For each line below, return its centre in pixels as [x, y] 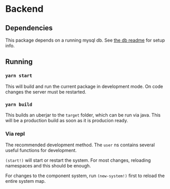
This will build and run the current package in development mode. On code [84, 86]
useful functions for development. [41, 150]
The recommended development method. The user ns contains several [80, 145]
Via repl [15, 134]
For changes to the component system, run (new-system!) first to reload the [85, 176]
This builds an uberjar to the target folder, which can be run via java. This [83, 115]
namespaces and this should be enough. [48, 166]
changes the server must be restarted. [46, 92]
